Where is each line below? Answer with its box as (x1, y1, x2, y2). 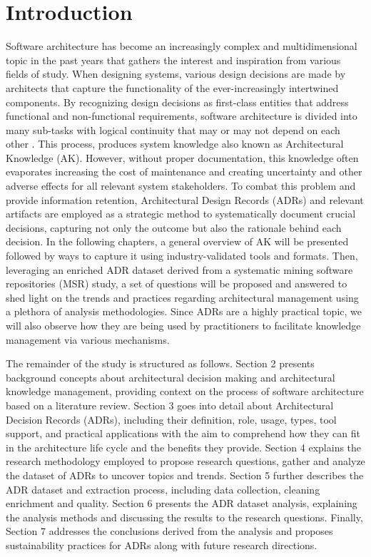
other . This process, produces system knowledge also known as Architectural (6, 136, 344, 151)
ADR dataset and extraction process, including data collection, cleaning (6, 481, 320, 496)
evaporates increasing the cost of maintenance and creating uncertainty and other (6, 164, 362, 179)
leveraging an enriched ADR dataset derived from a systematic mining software (6, 262, 353, 277)
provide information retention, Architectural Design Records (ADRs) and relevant (6, 192, 364, 207)
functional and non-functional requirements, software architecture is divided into (6, 108, 357, 123)
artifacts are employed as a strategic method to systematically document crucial (6, 206, 356, 221)
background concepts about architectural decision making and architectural (6, 369, 335, 384)
